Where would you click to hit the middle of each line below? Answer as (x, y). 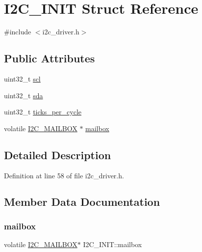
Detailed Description (58, 154)
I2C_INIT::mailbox (113, 244)
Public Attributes (50, 58)
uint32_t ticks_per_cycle (43, 112)
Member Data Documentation (82, 202)
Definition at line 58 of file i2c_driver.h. (64, 175)
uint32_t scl (22, 78)
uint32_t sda (24, 95)
